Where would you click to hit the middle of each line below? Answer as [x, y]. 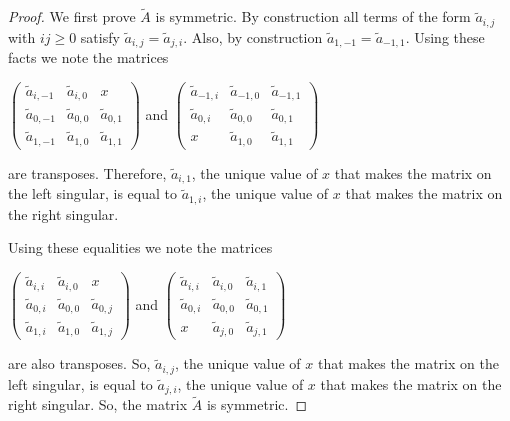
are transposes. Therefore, [87, 172]
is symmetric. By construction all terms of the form [313, 16]
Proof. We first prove [72, 16]
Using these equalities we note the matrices [140, 247]
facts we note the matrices [88, 57]
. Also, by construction [253, 36]
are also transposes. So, [79, 363]
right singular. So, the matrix [98, 404]
